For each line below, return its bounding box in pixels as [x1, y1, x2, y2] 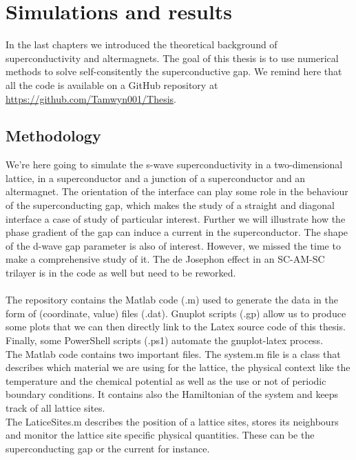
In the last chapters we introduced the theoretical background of [6, 37, 278, 52]
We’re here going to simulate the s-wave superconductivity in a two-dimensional [6, 157, 343, 172]
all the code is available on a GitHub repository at [6, 77, 218, 92]
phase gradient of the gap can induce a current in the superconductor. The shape [6, 225, 348, 239]
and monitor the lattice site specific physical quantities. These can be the [6, 428, 315, 442]
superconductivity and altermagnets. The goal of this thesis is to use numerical [6, 50, 339, 65]
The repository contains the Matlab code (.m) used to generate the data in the [6, 292, 338, 307]
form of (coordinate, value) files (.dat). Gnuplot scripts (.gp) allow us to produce [6, 306, 346, 320]
